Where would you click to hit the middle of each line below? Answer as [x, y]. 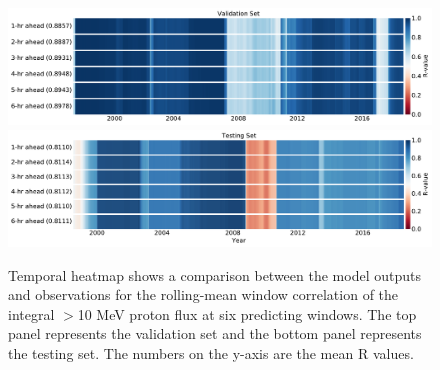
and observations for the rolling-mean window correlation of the [203, 294]
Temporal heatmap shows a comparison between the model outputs [214, 274]
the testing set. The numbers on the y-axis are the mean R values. [211, 352]
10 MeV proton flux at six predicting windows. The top [247, 313]
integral [31, 313]
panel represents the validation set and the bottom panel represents [215, 333]
